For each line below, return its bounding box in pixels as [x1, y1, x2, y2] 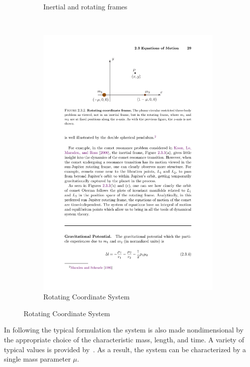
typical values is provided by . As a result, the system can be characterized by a [4, 344, 246, 354]
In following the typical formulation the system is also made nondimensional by [4, 325, 244, 335]
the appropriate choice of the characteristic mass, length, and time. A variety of [4, 334, 245, 345]
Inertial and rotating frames [43, 1, 127, 11]
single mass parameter [4, 354, 71, 364]
